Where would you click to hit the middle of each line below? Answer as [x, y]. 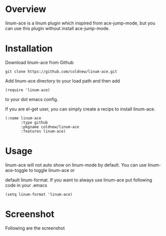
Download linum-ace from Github [39, 62]
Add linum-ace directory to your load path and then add [62, 80]
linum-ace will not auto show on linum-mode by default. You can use [76, 165]
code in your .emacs [26, 185]
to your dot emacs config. [32, 99]
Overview [26, 9]
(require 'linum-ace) [28, 90]
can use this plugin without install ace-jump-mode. [57, 28]
